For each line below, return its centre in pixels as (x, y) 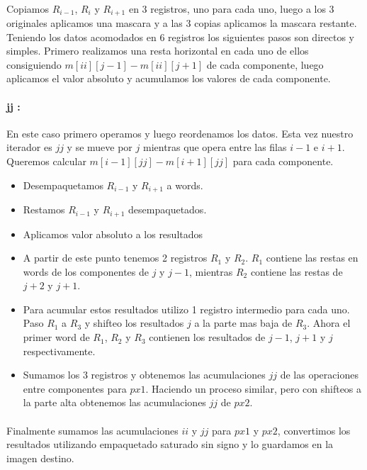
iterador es (29, 147)
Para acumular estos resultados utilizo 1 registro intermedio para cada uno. (186, 309)
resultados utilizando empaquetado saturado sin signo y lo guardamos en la (170, 444)
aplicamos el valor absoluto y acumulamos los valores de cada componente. (169, 78)
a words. (185, 185)
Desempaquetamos (63, 185)
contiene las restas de (297, 271)
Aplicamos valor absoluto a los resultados (113, 234)
